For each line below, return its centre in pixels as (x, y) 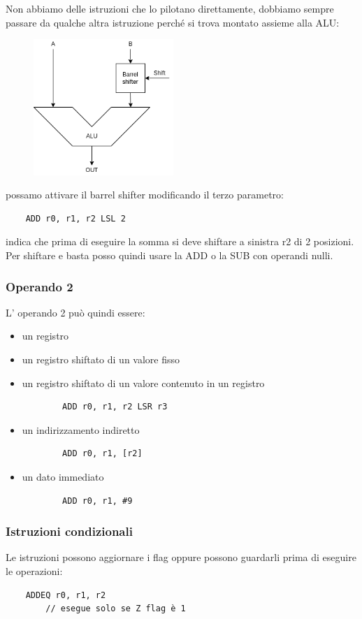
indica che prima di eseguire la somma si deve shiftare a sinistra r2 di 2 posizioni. (180, 241)
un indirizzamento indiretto (81, 429)
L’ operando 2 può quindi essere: (75, 312)
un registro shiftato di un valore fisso (101, 359)
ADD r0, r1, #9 (97, 501)
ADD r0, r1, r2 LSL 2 (75, 218)
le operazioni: (34, 570)
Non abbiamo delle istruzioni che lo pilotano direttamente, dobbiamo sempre (170, 8)
